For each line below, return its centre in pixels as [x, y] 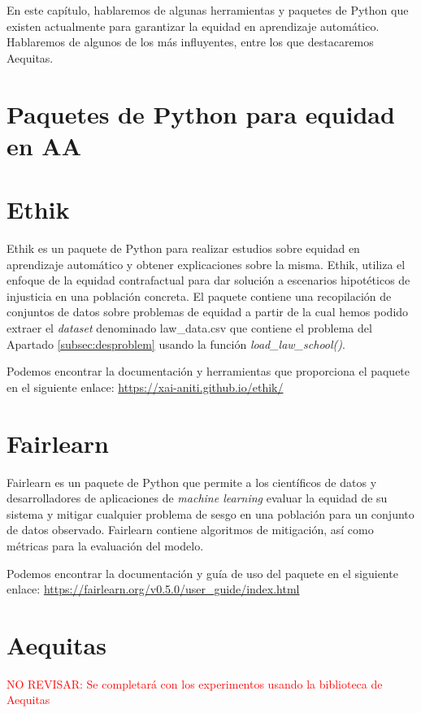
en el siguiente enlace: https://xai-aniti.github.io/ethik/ [145, 387]
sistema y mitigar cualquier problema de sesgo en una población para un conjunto [210, 513]
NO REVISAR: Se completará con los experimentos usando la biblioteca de [195, 683]
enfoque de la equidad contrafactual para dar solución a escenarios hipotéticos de [208, 280]
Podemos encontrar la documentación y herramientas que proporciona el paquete [208, 371]
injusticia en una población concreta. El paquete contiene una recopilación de [199, 296]
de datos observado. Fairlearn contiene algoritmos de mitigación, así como [190, 530]
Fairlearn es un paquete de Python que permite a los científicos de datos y [192, 482]
